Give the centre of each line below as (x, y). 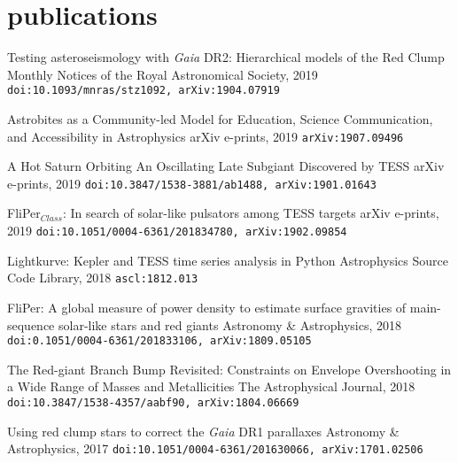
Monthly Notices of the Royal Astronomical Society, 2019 (163, 74)
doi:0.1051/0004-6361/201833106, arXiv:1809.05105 (159, 341)
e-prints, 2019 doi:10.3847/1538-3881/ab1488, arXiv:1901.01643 (192, 183)
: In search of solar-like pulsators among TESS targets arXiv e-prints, (251, 213)
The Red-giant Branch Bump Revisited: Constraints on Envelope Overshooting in (229, 369)
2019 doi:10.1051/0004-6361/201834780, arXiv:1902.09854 (177, 231)
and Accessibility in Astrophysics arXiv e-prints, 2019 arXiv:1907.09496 (206, 136)
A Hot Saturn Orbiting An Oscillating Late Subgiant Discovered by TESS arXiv (226, 166)
